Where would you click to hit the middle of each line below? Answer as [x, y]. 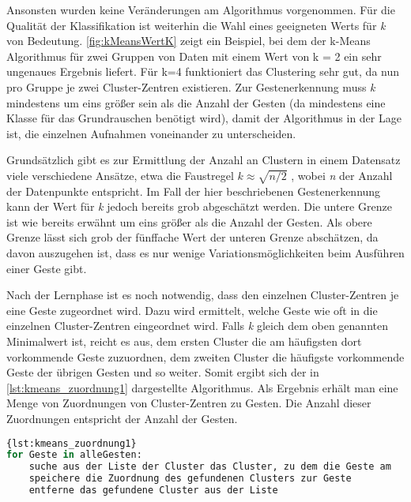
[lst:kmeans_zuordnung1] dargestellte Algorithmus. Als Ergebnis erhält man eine [202, 387]
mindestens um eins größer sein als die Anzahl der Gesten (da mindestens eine [196, 102]
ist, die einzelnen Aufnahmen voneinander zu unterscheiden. [151, 133]
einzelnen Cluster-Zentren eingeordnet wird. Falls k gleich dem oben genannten [197, 326]
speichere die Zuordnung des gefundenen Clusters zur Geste [190, 479]
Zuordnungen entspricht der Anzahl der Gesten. [122, 419]
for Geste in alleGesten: [74, 455]
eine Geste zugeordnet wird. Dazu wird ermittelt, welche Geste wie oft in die [192, 310]
